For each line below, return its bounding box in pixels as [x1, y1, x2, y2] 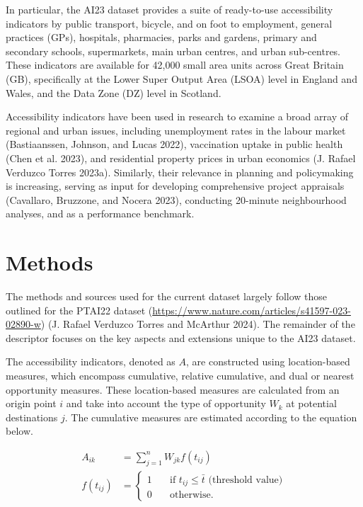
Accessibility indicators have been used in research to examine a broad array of [6, 109, 348, 124]
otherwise [170, 490, 211, 501]
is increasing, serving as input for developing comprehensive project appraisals [6, 178, 345, 193]
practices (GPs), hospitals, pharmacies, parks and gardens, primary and [6, 30, 317, 45]
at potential [286, 396, 337, 411]
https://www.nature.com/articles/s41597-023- [152, 302, 351, 317]
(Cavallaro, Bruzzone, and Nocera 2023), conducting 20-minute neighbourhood [6, 192, 347, 207]
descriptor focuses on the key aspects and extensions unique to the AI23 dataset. [6, 330, 356, 345]
